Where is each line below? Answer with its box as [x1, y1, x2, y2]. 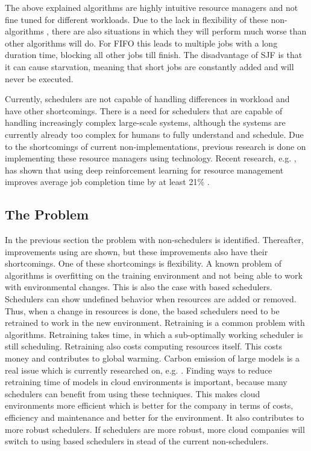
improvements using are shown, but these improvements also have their [5, 245, 268, 258]
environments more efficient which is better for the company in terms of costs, [5, 399, 294, 412]
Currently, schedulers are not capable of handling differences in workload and [5, 92, 290, 105]
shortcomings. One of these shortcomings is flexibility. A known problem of [5, 257, 282, 270]
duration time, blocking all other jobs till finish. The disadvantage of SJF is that [5, 48, 303, 61]
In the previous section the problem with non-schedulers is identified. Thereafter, [5, 233, 304, 246]
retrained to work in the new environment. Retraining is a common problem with [5, 316, 305, 329]
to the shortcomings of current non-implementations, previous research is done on [5, 140, 306, 152]
